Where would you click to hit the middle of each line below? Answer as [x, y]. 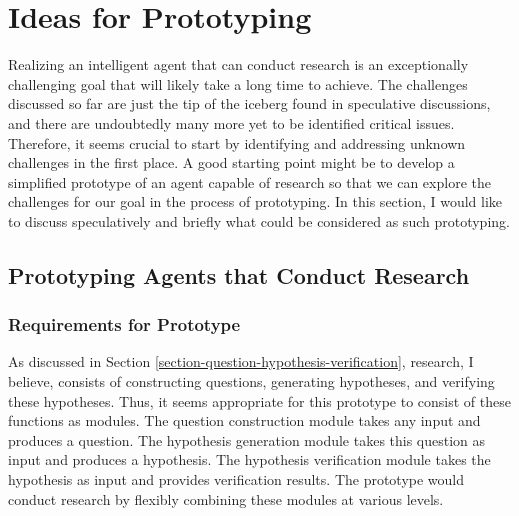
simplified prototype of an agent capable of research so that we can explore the [249, 181]
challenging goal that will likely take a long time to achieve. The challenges [238, 83]
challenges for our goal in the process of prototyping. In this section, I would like [255, 201]
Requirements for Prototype [124, 324]
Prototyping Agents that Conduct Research [239, 274]
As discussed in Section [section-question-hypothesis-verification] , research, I [241, 361]
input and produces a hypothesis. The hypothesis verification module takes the [249, 459]
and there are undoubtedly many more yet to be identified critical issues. [231, 122]
